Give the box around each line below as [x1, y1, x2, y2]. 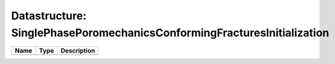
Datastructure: [11, 9, 87, 22]
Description [60, 46, 95, 55]
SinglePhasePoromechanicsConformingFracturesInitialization [11, 26, 330, 39]
